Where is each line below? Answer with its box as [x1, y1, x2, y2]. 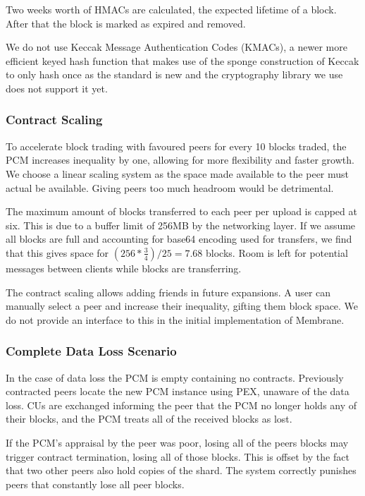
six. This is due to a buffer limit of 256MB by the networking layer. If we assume [6, 217, 356, 232]
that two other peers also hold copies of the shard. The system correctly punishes [6, 463, 357, 478]
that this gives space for [6, 245, 109, 260]
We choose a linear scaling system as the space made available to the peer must [6, 166, 349, 181]
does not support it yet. [6, 80, 108, 95]
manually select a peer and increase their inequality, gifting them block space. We [6, 298, 359, 313]
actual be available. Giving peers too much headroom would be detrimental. [6, 180, 334, 195]
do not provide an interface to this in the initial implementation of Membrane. [6, 312, 345, 327]
